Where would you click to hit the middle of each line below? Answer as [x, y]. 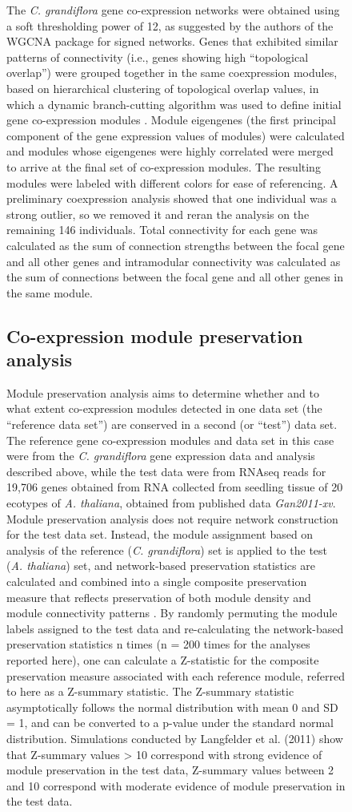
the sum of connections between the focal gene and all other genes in [175, 277]
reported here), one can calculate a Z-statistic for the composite [163, 659]
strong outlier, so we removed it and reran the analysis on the [158, 214]
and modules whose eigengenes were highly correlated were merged [170, 151]
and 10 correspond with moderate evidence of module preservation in [176, 785]
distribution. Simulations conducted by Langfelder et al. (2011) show [175, 738]
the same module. [50, 292]
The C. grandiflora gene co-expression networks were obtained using [173, 10]
